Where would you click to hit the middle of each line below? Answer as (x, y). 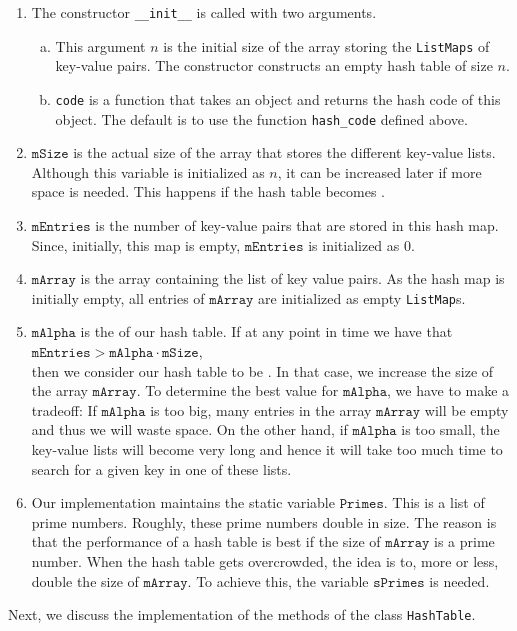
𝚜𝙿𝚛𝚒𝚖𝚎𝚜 (399, 582)
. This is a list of (434, 502)
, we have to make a (448, 390)
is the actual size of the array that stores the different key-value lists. (284, 152)
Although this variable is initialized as (148, 171)
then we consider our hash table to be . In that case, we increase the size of (262, 370)
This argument (100, 45)
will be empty (466, 409)
